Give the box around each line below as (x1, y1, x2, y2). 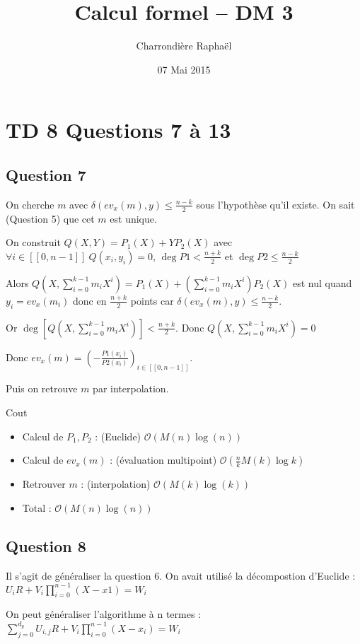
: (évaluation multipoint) (110, 452, 217, 467)
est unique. (110, 211, 157, 226)
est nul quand (292, 275, 352, 290)
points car (130, 293, 174, 308)
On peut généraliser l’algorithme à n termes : (6, 607, 202, 621)
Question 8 (6, 534, 86, 556)
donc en (73, 293, 107, 308)
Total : (22, 500, 52, 515)
